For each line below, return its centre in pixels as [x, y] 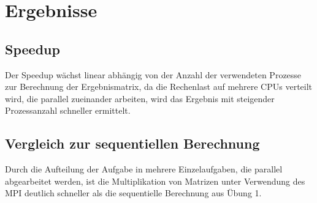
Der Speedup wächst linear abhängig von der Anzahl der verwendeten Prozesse [153, 74]
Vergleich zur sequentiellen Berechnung [132, 143]
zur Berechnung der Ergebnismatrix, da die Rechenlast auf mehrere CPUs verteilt [159, 87]
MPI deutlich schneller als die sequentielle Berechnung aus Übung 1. [133, 193]
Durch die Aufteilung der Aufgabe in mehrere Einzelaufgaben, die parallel [144, 169]
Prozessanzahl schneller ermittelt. [68, 110]
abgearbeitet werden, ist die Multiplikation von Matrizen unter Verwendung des [155, 181]
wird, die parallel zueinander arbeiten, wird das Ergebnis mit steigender [140, 98]
